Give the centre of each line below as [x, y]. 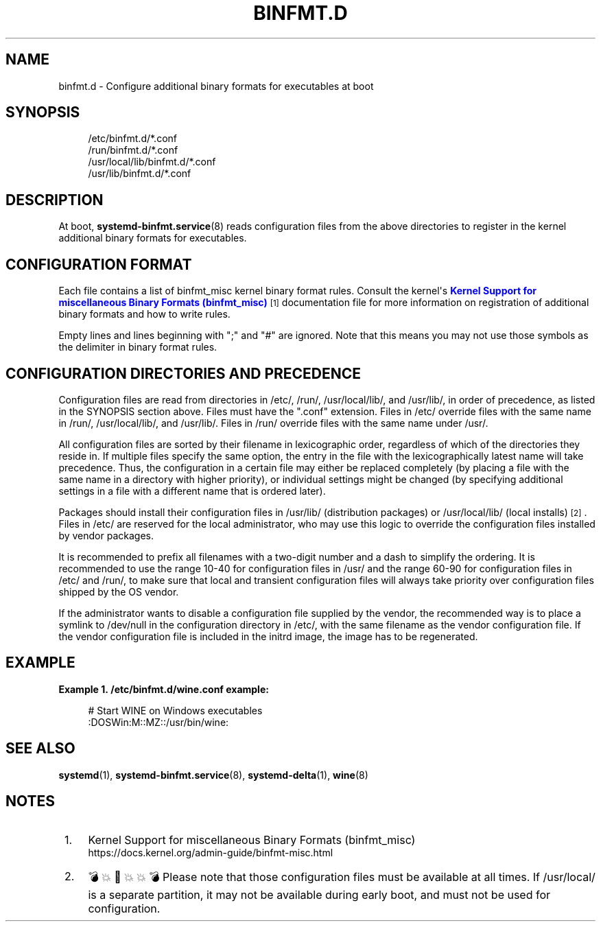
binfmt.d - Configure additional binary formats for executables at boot [216, 86]
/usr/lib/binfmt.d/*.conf [140, 174]
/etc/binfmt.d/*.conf [132, 139]
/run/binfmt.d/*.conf [133, 150]
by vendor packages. [106, 535]
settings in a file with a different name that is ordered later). [192, 491]
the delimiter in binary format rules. [138, 347]
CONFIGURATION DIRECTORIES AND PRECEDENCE [184, 373]
